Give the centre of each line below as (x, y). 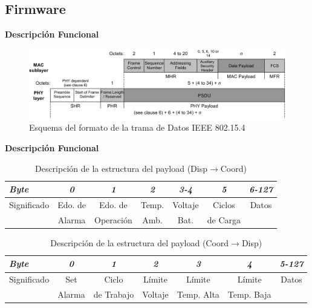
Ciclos (224, 204)
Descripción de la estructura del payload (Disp (121, 168)
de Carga (224, 219)
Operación (113, 219)
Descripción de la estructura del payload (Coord (140, 242)
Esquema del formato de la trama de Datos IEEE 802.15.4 (137, 127)
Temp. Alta (198, 294)
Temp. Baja (249, 294)
